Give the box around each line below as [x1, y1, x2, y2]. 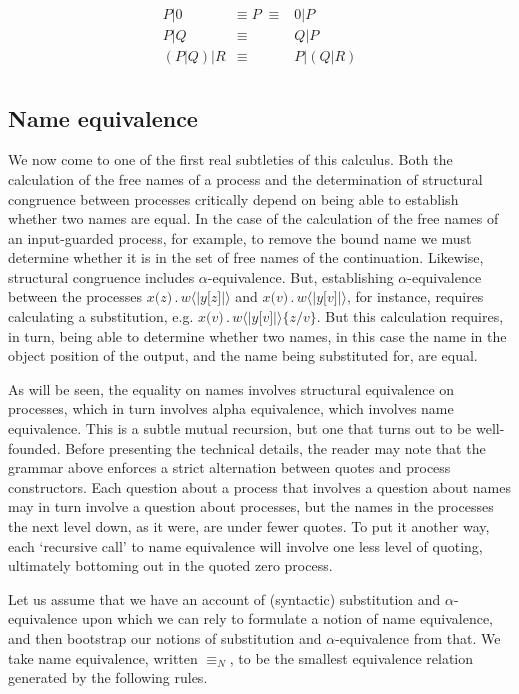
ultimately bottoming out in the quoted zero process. [8, 555, 333, 576]
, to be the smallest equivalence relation [229, 647, 474, 668]
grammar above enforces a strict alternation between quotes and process [8, 457, 451, 478]
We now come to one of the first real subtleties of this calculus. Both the [8, 149, 453, 170]
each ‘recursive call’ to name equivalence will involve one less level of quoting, [8, 535, 483, 556]
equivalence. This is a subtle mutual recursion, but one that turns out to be [8, 418, 472, 439]
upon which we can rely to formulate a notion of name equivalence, [81, 608, 493, 629]
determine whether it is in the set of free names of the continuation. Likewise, [8, 247, 484, 268]
